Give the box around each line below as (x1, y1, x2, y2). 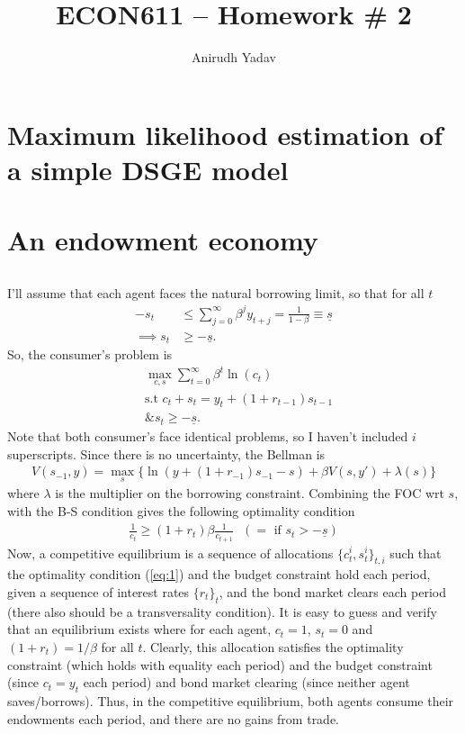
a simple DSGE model (7, 150, 289, 187)
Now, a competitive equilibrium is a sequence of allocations (7, 543, 334, 562)
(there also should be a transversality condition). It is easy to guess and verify (7, 602, 437, 621)
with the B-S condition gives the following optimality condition (7, 501, 355, 520)
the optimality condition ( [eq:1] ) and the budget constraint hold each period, (7, 565, 431, 584)
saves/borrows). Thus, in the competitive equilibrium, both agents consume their (7, 691, 454, 710)
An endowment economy (7, 222, 318, 258)
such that (389, 543, 442, 562)
